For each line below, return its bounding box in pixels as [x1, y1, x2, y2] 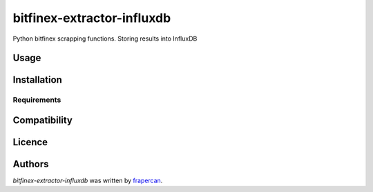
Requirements [12, 95, 61, 105]
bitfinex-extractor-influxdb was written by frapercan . [12, 176, 163, 185]
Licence [12, 136, 48, 148]
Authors [12, 158, 49, 170]
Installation [12, 74, 62, 86]
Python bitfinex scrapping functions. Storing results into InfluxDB [12, 34, 198, 43]
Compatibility [12, 114, 73, 126]
